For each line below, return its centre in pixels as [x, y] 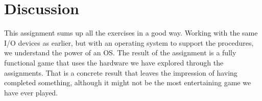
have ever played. [31, 92]
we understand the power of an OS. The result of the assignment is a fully [120, 53]
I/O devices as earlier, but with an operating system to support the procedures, [129, 42]
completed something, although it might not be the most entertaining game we [128, 82]
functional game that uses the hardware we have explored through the [114, 62]
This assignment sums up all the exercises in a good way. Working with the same [131, 33]
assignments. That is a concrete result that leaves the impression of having [121, 72]
